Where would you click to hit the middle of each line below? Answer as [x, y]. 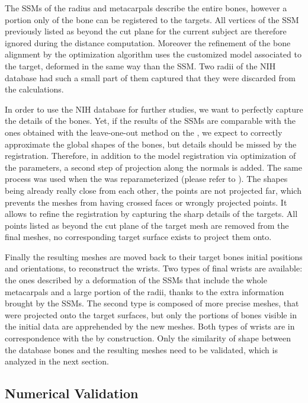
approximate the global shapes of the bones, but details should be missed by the [151, 144]
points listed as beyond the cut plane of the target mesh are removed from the [147, 225]
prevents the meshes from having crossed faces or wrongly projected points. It [146, 202]
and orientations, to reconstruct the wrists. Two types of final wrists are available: [154, 268]
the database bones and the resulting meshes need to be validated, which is [141, 349]
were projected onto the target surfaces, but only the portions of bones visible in [151, 314]
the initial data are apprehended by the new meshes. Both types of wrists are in [150, 326]
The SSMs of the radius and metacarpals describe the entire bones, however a [146, 8]
